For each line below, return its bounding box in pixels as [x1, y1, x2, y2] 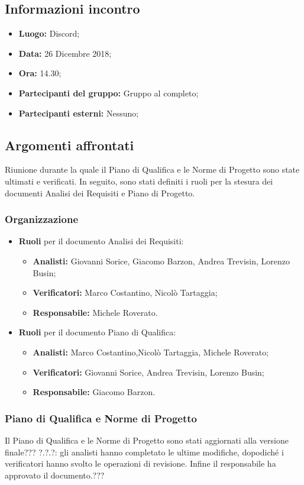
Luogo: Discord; [18, 27, 80, 40]
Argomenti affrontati [5, 135, 134, 154]
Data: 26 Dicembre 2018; [18, 47, 112, 59]
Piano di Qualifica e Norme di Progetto [5, 410, 198, 425]
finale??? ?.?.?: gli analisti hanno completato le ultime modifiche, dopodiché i [5, 445, 284, 458]
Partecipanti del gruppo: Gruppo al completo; [18, 86, 199, 99]
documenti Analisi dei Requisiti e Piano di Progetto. [5, 186, 195, 199]
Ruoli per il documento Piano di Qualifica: [18, 326, 176, 338]
